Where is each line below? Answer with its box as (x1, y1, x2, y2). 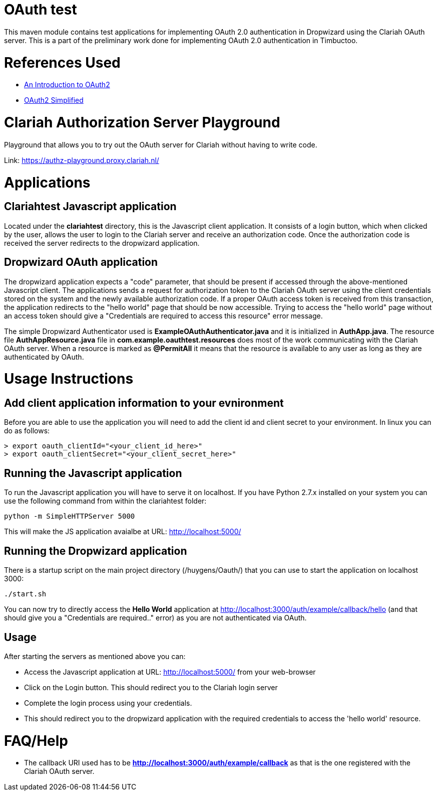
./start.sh (4, 590, 47, 598)
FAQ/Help (4, 732, 68, 749)
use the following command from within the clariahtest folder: (4, 497, 207, 506)
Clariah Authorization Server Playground (4, 114, 280, 131)
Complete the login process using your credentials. (24, 698, 192, 707)
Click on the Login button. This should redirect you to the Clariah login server (24, 683, 278, 692)
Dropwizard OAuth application (4, 256, 158, 269)
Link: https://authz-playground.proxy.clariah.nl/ (4, 155, 159, 165)
